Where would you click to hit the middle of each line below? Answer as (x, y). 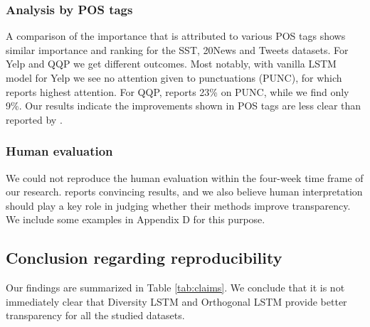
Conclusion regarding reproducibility (144, 258)
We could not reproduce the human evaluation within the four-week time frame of (185, 177)
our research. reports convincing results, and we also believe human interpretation (184, 192)
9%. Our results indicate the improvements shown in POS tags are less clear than (184, 106)
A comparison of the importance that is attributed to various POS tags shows (176, 36)
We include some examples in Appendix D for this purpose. (136, 219)
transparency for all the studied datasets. (95, 315)
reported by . (34, 119)
